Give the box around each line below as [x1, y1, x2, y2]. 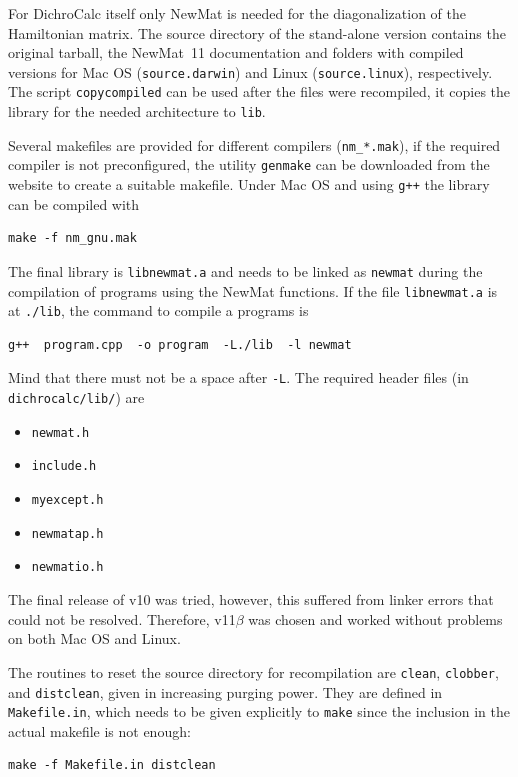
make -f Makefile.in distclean [8, 758, 216, 773]
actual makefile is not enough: [8, 720, 191, 741]
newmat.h [31, 425, 90, 440]
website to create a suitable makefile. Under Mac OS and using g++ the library [8, 174, 490, 195]
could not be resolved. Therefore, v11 [8, 608, 236, 629]
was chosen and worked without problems [248, 608, 503, 629]
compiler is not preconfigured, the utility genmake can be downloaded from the [8, 154, 490, 175]
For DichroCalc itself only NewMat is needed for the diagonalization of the [8, 3, 467, 23]
